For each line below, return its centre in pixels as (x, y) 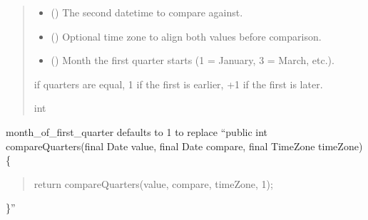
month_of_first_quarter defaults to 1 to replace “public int (137, 131)
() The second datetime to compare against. (147, 12)
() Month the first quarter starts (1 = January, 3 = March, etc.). (193, 60)
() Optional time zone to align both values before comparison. (186, 36)
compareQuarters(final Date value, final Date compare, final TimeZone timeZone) (184, 146)
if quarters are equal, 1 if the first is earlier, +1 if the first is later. (178, 84)
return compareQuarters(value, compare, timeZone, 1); (153, 183)
